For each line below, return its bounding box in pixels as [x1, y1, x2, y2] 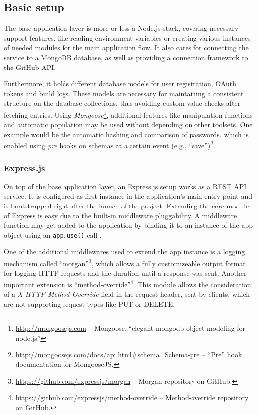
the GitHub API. [4, 62, 56, 72]
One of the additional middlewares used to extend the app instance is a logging [4, 246, 245, 257]
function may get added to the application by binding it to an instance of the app [4, 220, 253, 230]
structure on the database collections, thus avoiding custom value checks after [4, 98, 241, 108]
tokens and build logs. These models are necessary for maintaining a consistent [4, 88, 244, 98]
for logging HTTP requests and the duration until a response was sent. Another [4, 268, 247, 278]
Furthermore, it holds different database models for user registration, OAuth [4, 78, 236, 89]
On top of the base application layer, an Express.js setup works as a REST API [4, 181, 247, 191]
